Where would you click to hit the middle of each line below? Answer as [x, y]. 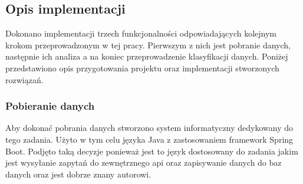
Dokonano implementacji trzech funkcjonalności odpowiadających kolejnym [141, 33]
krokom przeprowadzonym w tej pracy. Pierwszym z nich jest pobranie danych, [148, 45]
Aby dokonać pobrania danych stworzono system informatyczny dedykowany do [149, 128]
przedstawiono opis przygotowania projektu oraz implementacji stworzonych [142, 68]
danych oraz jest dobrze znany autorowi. [78, 174]
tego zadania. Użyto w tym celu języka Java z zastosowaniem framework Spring [149, 139]
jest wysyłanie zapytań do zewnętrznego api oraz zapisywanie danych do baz [144, 162]
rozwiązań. [24, 79]
